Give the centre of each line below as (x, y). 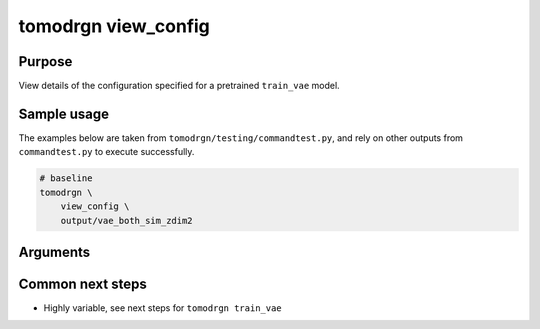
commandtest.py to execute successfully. (106, 152)
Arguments (54, 251)
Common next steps (82, 283)
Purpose (45, 61)
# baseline (66, 178)
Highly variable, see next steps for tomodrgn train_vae (162, 308)
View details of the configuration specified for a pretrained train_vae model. (179, 86)
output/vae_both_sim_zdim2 (127, 220)
